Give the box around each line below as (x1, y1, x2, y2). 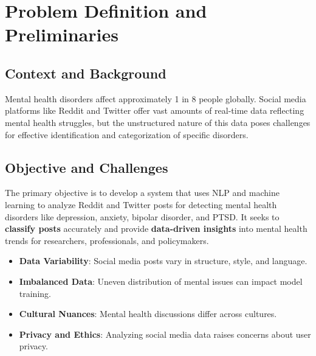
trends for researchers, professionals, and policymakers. (5, 234, 209, 246)
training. (19, 287, 51, 299)
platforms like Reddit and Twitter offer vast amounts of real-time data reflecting (5, 104, 304, 117)
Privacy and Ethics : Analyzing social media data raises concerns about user (19, 327, 311, 340)
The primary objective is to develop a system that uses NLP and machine (5, 186, 280, 199)
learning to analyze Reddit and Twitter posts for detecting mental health (5, 198, 277, 211)
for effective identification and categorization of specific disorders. (5, 128, 249, 141)
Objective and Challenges (5, 158, 168, 176)
